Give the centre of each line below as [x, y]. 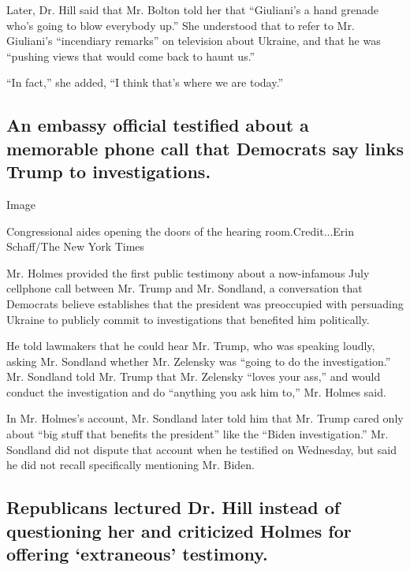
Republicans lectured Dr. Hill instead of [173, 507]
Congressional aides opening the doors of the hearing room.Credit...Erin [181, 231]
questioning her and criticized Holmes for [179, 530]
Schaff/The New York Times [76, 246]
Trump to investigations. [109, 171]
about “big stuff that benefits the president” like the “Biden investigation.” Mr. [198, 434]
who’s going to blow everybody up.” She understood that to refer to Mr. [181, 25]
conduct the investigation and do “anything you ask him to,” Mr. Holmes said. [196, 391]
